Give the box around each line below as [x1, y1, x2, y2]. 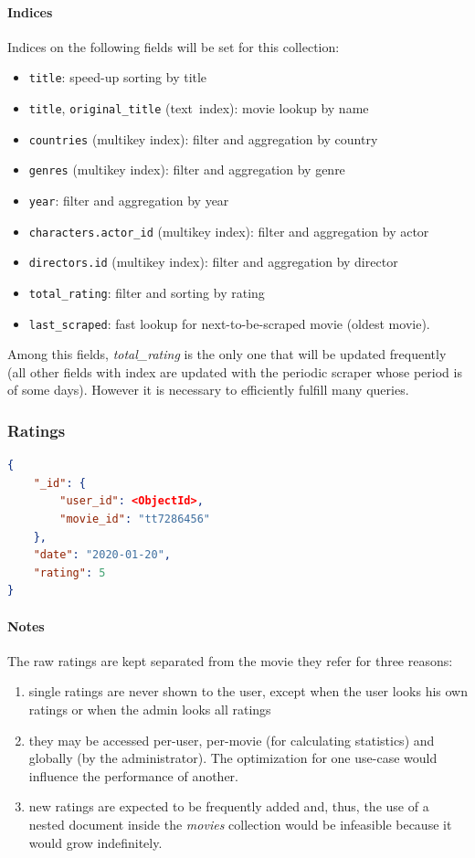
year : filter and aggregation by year [28, 191, 229, 210]
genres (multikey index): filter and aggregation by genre [28, 160, 345, 179]
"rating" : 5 [33, 566, 106, 579]
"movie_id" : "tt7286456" [59, 513, 210, 526]
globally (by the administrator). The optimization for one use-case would [28, 748, 438, 768]
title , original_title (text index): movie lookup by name [28, 99, 369, 118]
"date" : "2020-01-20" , [33, 548, 172, 562]
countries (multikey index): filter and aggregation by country [28, 129, 378, 148]
